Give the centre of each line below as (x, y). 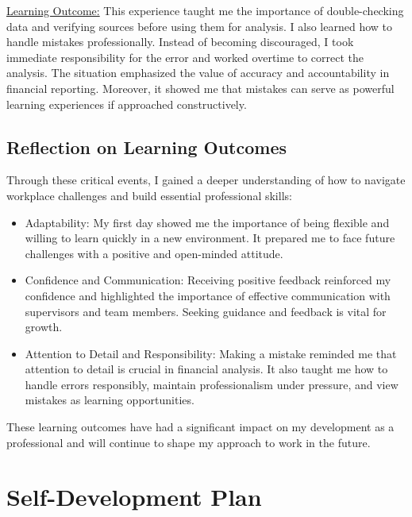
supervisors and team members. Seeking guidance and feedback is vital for (206, 311)
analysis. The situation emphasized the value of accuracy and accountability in (198, 73)
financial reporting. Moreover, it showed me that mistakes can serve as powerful (200, 88)
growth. (44, 327)
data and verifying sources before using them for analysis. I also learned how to (199, 26)
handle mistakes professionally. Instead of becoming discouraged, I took (180, 42)
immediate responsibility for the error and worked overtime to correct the (185, 57)
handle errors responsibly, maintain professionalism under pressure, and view (212, 384)
